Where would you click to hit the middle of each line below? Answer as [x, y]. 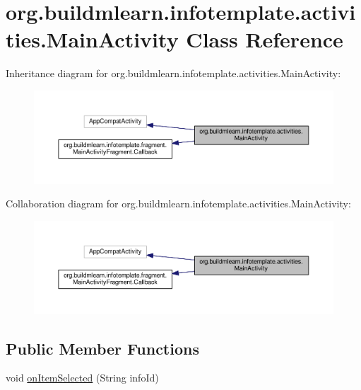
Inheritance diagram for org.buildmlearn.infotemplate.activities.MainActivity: [173, 73]
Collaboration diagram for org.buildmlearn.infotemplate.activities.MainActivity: [178, 203]
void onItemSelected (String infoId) [82, 378]
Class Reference [265, 39]
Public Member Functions [102, 348]
